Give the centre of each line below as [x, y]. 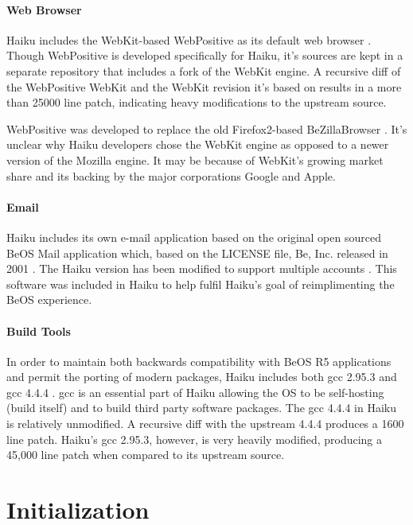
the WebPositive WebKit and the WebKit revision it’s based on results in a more [204, 86]
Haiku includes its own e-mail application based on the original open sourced [194, 237]
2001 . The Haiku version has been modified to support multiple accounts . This [202, 268]
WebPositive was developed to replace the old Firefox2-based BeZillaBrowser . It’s [207, 128]
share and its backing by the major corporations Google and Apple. [171, 175]
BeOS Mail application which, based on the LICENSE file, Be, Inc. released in [197, 253]
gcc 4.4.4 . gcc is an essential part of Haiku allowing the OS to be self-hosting [195, 392]
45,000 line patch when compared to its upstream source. [146, 455]
